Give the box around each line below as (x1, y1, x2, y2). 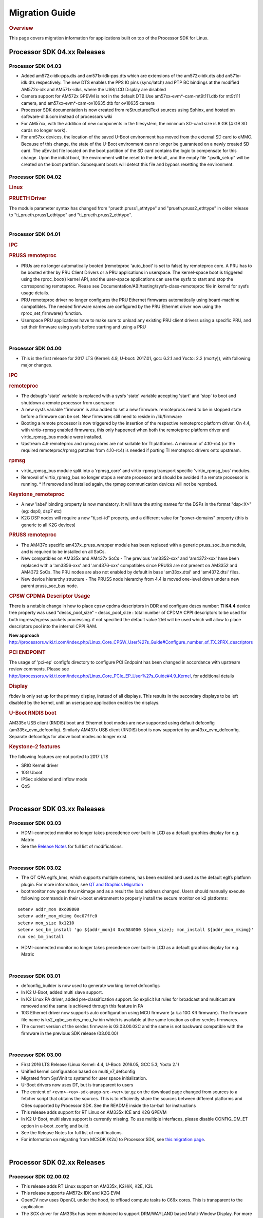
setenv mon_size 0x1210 (18, 920, 75, 926)
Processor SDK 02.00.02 (9, 1173, 70, 1180)
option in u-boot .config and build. (21, 1123, 90, 1129)
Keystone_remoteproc (9, 491, 65, 498)
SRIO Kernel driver (21, 762, 58, 768)
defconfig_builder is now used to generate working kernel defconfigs (21, 982, 160, 989)
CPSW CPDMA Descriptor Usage (9, 592, 90, 599)
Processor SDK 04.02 (9, 173, 62, 180)
